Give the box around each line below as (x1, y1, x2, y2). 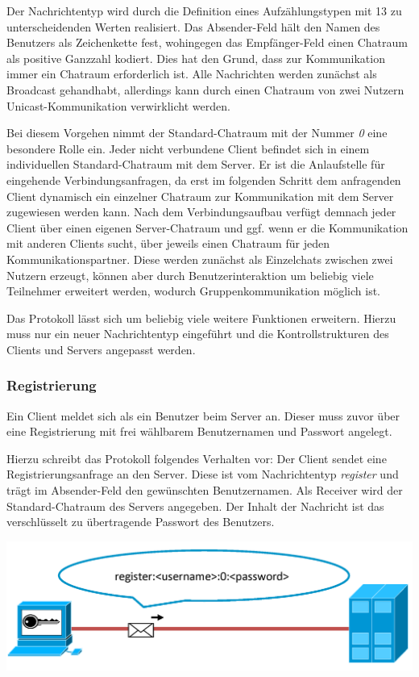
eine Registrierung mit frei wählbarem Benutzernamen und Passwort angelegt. (6, 423, 392, 440)
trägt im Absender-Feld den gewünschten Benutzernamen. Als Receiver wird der (6, 482, 403, 499)
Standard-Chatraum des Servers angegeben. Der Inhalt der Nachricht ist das (6, 497, 384, 514)
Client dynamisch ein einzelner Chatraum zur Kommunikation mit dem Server (6, 187, 394, 204)
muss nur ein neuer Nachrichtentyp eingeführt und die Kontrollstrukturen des (6, 325, 389, 342)
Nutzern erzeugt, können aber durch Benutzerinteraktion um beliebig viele (6, 266, 374, 283)
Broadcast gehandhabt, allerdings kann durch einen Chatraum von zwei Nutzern (6, 81, 404, 98)
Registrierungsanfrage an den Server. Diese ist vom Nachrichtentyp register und (6, 466, 399, 483)
